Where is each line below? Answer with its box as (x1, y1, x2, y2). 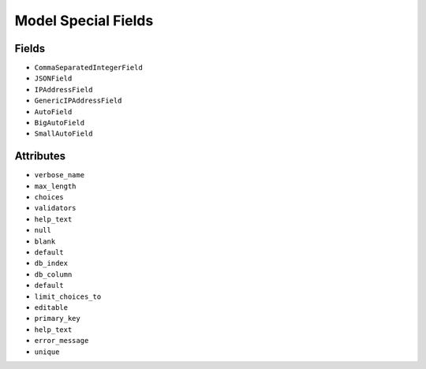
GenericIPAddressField (34, 96, 122, 106)
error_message (34, 336, 89, 345)
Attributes (14, 150, 66, 163)
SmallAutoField (34, 129, 94, 138)
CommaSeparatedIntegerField (34, 63, 144, 73)
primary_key (34, 314, 80, 323)
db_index (34, 259, 69, 268)
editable (34, 304, 69, 311)
